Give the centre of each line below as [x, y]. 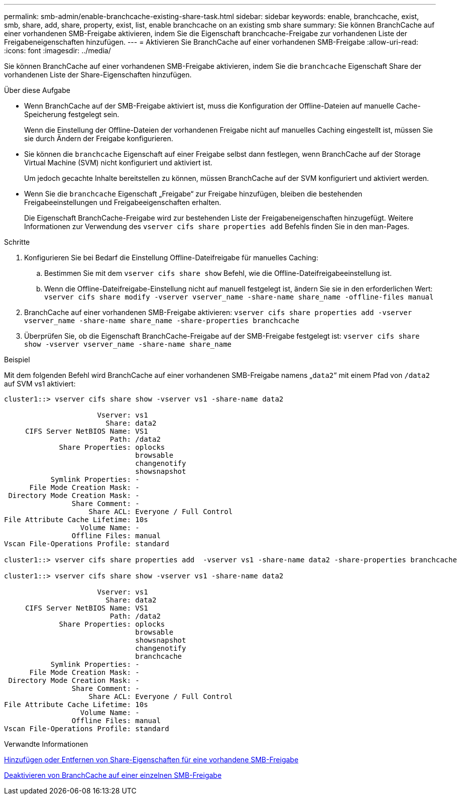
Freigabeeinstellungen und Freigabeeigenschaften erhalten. [123, 202]
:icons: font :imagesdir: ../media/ [57, 51]
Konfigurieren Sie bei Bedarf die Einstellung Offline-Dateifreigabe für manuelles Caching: [171, 258]
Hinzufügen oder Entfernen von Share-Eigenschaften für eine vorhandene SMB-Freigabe [151, 760]
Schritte [17, 242]
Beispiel [17, 360]
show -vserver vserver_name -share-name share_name [128, 344]
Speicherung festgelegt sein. [72, 114]
